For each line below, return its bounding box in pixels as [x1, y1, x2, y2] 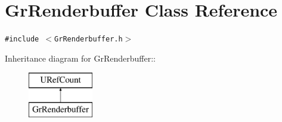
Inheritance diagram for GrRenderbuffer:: [5, 52, 156, 64]
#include [5, 35, 39, 44]
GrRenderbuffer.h [54, 35, 123, 44]
